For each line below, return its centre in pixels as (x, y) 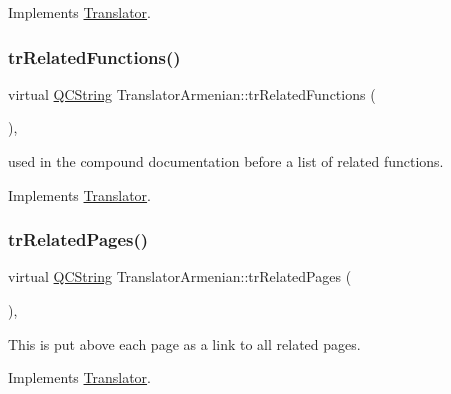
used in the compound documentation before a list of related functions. (226, 161)
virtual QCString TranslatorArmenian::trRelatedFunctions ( (192, 93)
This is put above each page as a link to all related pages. (184, 343)
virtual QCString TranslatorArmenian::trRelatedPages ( (180, 276)
